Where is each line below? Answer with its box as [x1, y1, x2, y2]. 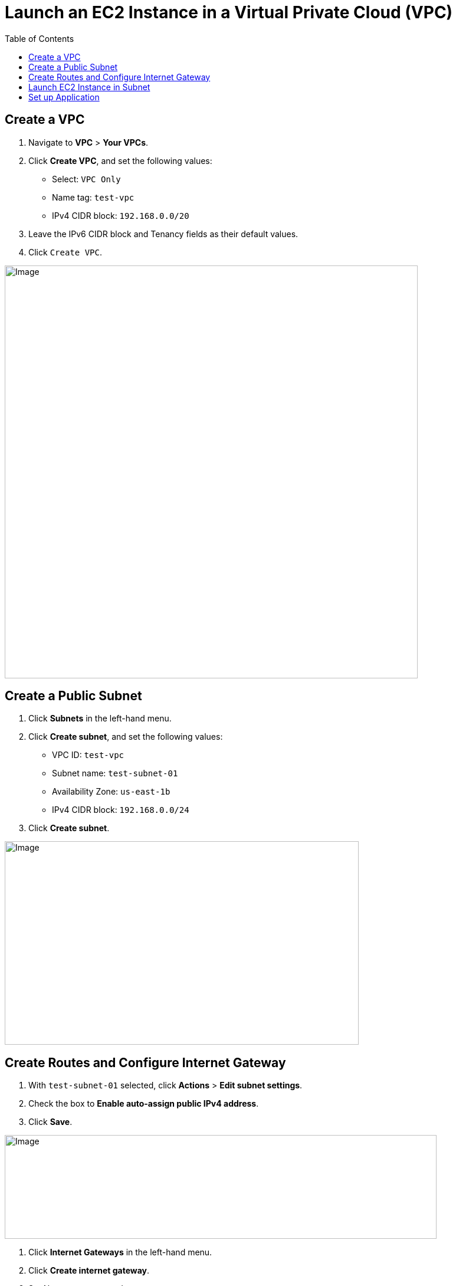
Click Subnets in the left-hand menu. [28, 713, 172, 724]
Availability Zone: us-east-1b [52, 786, 170, 797]
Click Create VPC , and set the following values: [28, 155, 212, 166]
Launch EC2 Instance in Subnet [28, 81, 150, 92]
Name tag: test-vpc [52, 192, 134, 202]
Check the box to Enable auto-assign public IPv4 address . [28, 1098, 259, 1109]
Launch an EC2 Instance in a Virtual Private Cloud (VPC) [5, 2, 453, 22]
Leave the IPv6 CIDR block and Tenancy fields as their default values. [28, 228, 298, 239]
